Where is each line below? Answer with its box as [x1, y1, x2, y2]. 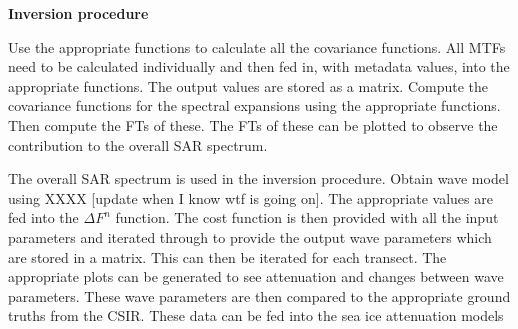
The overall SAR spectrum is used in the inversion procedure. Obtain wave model [8, 168, 509, 189]
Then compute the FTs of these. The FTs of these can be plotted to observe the [8, 114, 498, 135]
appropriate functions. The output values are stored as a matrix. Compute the [8, 75, 489, 96]
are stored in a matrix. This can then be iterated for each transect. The [8, 246, 447, 267]
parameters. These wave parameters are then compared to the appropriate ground [8, 285, 511, 306]
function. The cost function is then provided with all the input [115, 207, 499, 228]
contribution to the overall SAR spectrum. [8, 134, 268, 155]
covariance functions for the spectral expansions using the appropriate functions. [8, 95, 501, 116]
